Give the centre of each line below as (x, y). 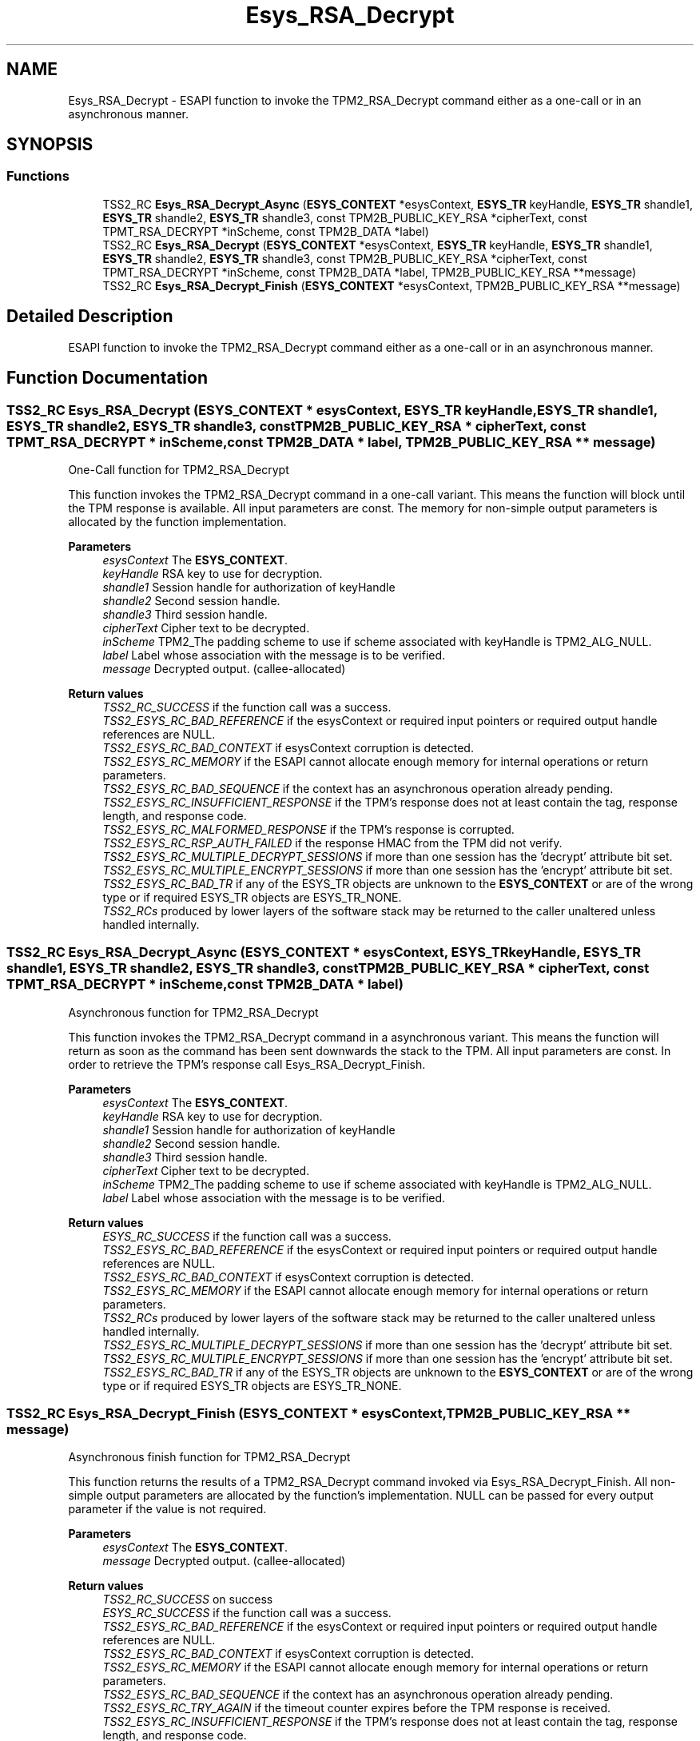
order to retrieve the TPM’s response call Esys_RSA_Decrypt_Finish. (247, 1064)
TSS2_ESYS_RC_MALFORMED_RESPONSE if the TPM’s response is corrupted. (308, 829)
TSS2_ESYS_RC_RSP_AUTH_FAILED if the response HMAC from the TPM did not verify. (332, 843)
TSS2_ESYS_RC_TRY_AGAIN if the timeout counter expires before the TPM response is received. (357, 1708)
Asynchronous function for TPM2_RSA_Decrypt (193, 1012)
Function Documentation (107, 378)
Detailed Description (90, 317)
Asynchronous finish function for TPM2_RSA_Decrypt (209, 1457)
